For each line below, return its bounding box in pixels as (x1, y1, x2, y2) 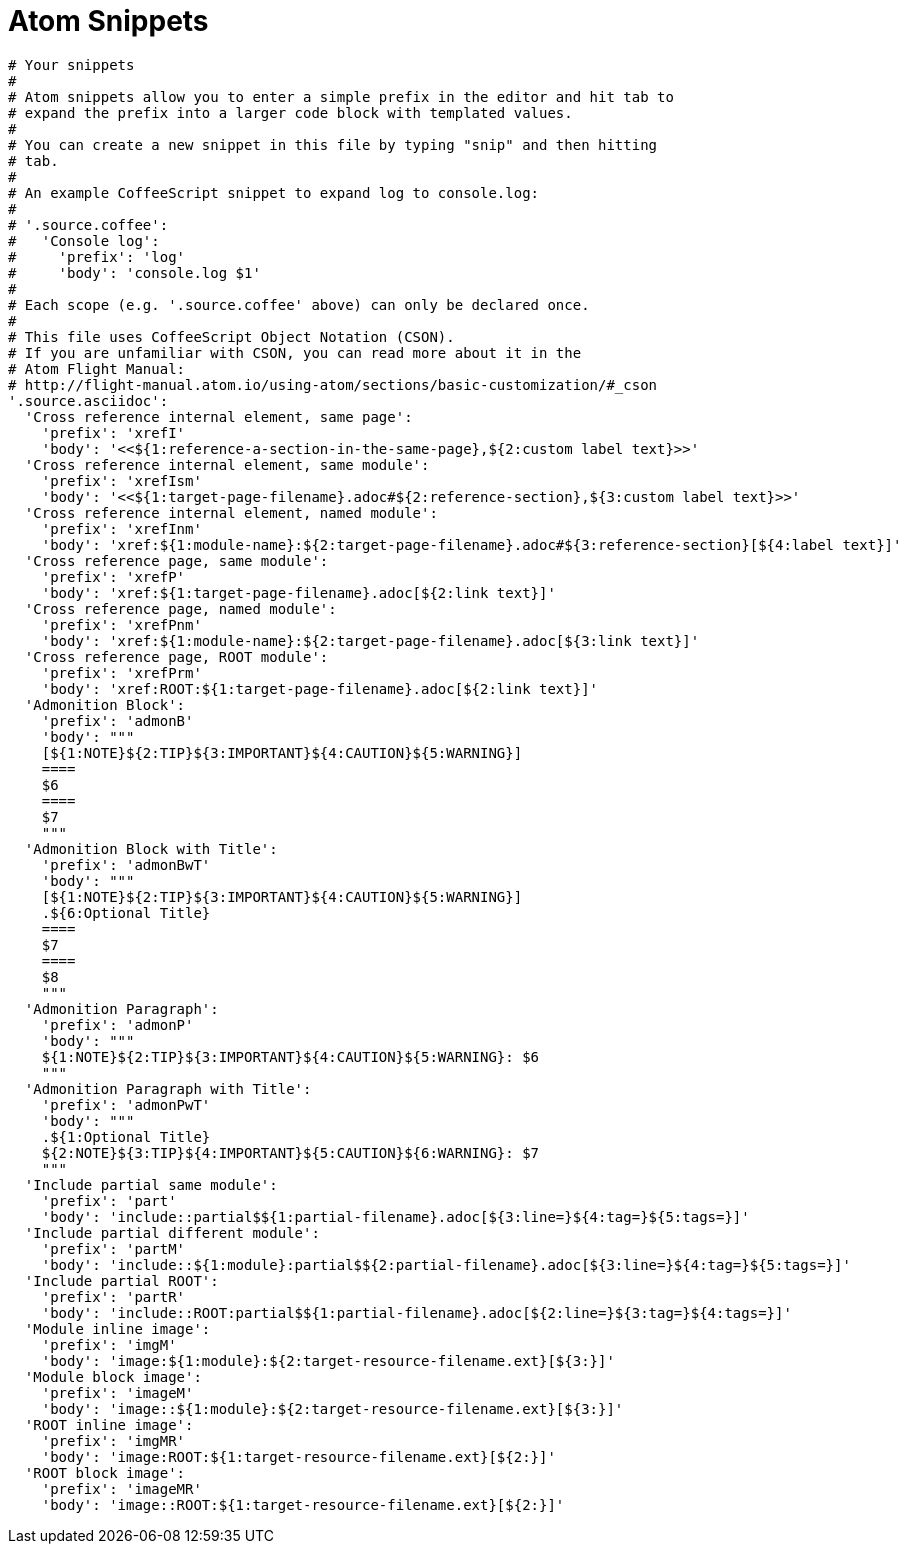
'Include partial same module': (24, 1176, 278, 1193)
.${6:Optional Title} (41, 904, 211, 921)
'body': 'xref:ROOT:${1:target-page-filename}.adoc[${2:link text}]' (41, 680, 599, 697)
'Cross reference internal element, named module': (24, 504, 438, 521)
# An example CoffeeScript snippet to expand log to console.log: (8, 184, 540, 201)
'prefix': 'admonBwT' (41, 856, 211, 873)
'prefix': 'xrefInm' (41, 520, 202, 537)
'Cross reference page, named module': (24, 600, 337, 617)
